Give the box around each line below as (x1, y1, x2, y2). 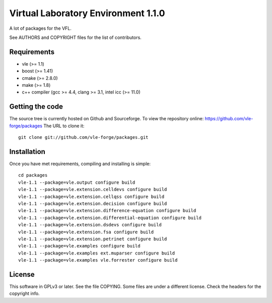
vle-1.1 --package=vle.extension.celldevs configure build (18, 187, 167, 192)
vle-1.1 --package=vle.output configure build (18, 179, 135, 185)
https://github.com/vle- (205, 116, 253, 122)
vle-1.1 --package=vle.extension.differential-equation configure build (18, 215, 201, 221)
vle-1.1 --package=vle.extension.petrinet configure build (18, 236, 167, 242)
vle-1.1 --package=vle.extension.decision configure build (18, 200, 167, 207)
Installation (9, 147, 45, 156)
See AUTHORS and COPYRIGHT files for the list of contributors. (9, 34, 142, 40)
